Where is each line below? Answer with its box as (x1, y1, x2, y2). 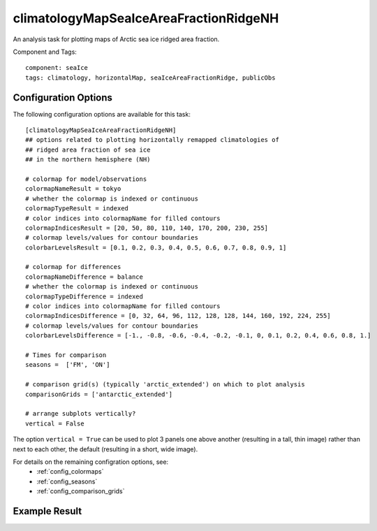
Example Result (13, 505, 82, 517)
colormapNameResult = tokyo (25, 185, 121, 193)
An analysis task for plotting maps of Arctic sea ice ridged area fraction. (13, 35, 220, 43)
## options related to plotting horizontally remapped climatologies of (25, 136, 279, 144)
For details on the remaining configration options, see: (13, 458, 169, 466)
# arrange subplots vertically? (25, 409, 136, 418)
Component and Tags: (13, 48, 77, 56)
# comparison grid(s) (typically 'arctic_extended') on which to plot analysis (25, 381, 305, 388)
